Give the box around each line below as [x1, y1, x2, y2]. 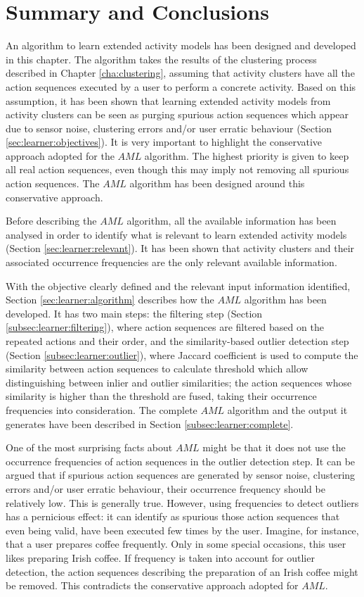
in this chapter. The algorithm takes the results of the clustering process [6, 51, 317, 66]
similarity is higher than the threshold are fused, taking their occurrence [6, 389, 317, 403]
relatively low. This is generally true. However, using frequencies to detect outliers [6, 495, 359, 510]
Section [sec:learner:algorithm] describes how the [6, 292, 214, 307]
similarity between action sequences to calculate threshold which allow [6, 361, 308, 376]
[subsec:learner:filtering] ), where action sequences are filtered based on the [6, 320, 324, 334]
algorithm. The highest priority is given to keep [144, 148, 349, 163]
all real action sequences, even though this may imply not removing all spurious [6, 162, 349, 177]
